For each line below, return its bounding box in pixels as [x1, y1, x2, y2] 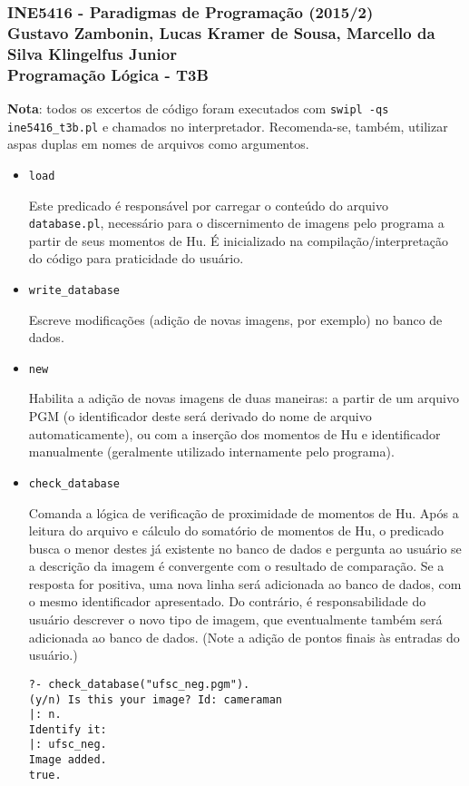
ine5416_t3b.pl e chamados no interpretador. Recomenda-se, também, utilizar [7, 116, 448, 135]
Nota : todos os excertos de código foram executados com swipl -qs [7, 98, 389, 117]
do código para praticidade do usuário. [28, 249, 244, 268]
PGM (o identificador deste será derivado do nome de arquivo [28, 407, 372, 426]
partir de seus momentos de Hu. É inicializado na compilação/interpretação [28, 231, 448, 250]
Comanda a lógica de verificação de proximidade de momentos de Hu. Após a [28, 503, 459, 522]
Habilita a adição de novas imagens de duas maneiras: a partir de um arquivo [28, 388, 459, 408]
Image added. [28, 753, 107, 767]
